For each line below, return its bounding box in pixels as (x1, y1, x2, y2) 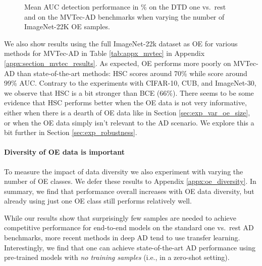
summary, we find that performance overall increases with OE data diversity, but (4, 185, 254, 196)
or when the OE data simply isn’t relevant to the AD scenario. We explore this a (4, 117, 254, 127)
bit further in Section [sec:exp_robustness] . (4, 127, 137, 138)
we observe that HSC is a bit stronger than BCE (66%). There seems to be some (4, 87, 254, 98)
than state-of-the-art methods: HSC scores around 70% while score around (17, 68, 247, 78)
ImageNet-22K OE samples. (24, 21, 110, 32)
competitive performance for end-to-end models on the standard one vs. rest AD (4, 222, 254, 233)
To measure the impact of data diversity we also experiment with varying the (4, 166, 243, 176)
